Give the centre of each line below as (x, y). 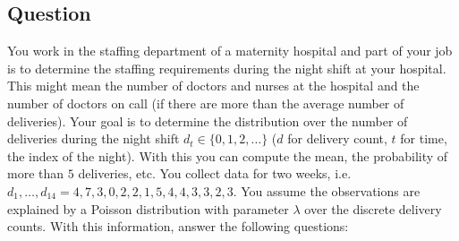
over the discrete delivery (373, 208)
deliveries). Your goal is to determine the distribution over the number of (208, 120)
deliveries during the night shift (93, 138)
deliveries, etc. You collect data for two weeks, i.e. (215, 173)
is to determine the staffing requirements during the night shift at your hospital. (227, 68)
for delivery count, (337, 138)
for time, (424, 138)
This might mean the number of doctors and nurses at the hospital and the (213, 86)
